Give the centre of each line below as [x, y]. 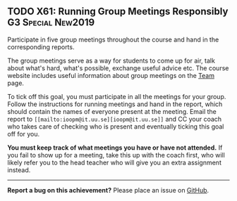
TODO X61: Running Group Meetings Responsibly [118, 12]
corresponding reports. [41, 47]
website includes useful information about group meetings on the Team [111, 75]
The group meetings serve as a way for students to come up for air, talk [111, 60]
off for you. [24, 134]
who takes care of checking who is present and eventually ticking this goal [116, 127]
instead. [19, 170]
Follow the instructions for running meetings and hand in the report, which [115, 104]
